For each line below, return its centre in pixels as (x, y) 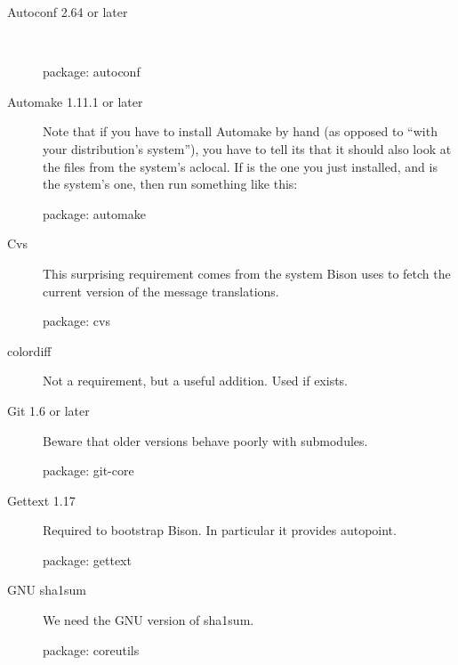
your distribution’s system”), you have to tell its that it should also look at (247, 148)
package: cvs (76, 321)
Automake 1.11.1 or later (75, 101)
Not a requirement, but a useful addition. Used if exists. (196, 381)
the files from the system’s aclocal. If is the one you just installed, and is (240, 166)
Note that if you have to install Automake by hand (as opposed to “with (240, 131)
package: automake (94, 213)
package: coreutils (91, 649)
